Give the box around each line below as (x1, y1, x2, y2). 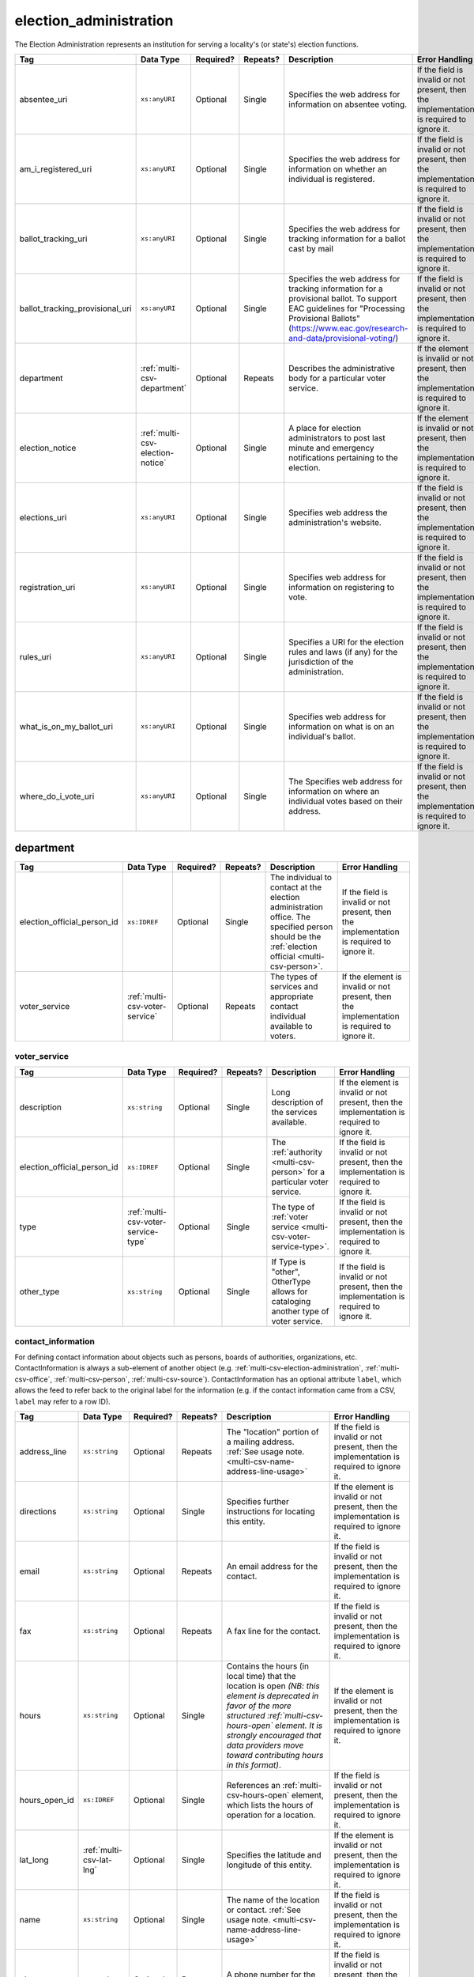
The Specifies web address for (288, 776, 403, 787)
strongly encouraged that (226, 1729, 322, 1741)
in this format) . (226, 1760, 282, 1771)
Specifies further (226, 1495, 290, 1506)
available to (269, 1021, 313, 1032)
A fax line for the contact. (226, 1625, 322, 1636)
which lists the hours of (226, 1799, 314, 1810)
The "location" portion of (226, 1426, 319, 1437)
